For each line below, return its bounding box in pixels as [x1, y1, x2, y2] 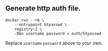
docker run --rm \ [5, 17, 44, 22]
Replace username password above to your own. [5, 40, 103, 46]
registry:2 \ [14, 27, 42, 32]
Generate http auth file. [5, 4, 81, 13]
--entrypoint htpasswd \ [14, 22, 67, 27]
